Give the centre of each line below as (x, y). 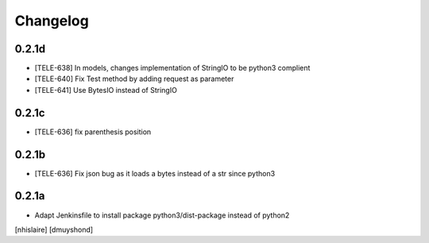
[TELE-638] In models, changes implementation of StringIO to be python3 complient (172, 68)
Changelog (52, 21)
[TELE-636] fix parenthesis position (93, 132)
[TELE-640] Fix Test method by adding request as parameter (134, 79)
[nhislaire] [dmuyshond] (54, 229)
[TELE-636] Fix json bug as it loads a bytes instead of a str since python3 (155, 173)
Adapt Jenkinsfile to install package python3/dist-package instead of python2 (162, 215)
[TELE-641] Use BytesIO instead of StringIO (106, 90)
